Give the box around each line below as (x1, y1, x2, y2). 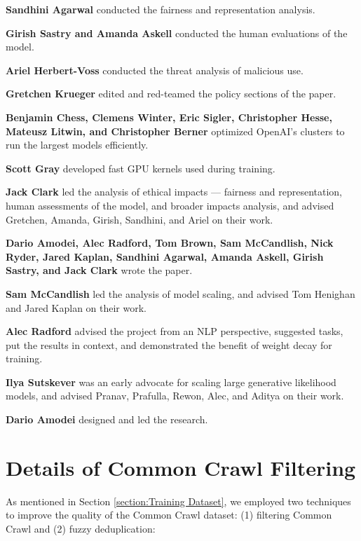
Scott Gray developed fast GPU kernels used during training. (6, 160, 275, 175)
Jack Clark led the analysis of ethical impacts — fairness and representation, (6, 184, 343, 199)
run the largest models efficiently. (6, 137, 149, 152)
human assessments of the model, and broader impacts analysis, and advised (6, 198, 334, 212)
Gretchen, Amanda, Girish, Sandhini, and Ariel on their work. (6, 212, 273, 226)
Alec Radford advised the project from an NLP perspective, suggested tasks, (6, 324, 343, 338)
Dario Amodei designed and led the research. (6, 412, 208, 427)
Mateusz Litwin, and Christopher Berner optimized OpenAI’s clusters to (6, 123, 345, 138)
